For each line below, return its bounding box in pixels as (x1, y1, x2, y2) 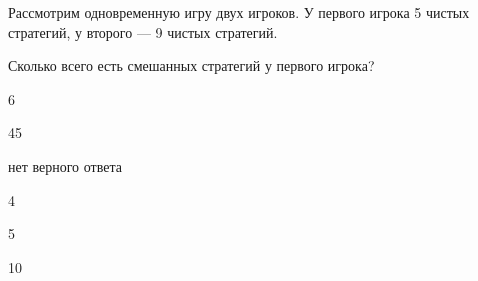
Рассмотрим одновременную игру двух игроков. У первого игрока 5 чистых (8, 2, 470, 22)
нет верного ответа (8, 155, 122, 176)
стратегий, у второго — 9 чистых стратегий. (8, 21, 278, 42)
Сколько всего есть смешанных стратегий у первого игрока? (8, 55, 375, 76)
